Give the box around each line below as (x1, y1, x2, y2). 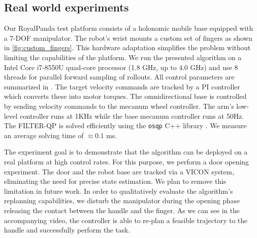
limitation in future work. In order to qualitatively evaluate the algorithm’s (4, 185, 233, 196)
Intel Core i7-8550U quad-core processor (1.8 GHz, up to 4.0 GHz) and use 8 (4, 62, 238, 72)
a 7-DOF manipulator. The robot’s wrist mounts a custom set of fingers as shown (4, 32, 253, 43)
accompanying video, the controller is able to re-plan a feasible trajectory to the (4, 215, 248, 225)
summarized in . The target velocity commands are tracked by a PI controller (4, 81, 240, 91)
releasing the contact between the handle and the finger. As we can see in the (4, 205, 240, 215)
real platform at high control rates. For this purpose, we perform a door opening (4, 156, 249, 166)
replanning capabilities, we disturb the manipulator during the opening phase (4, 195, 240, 206)
